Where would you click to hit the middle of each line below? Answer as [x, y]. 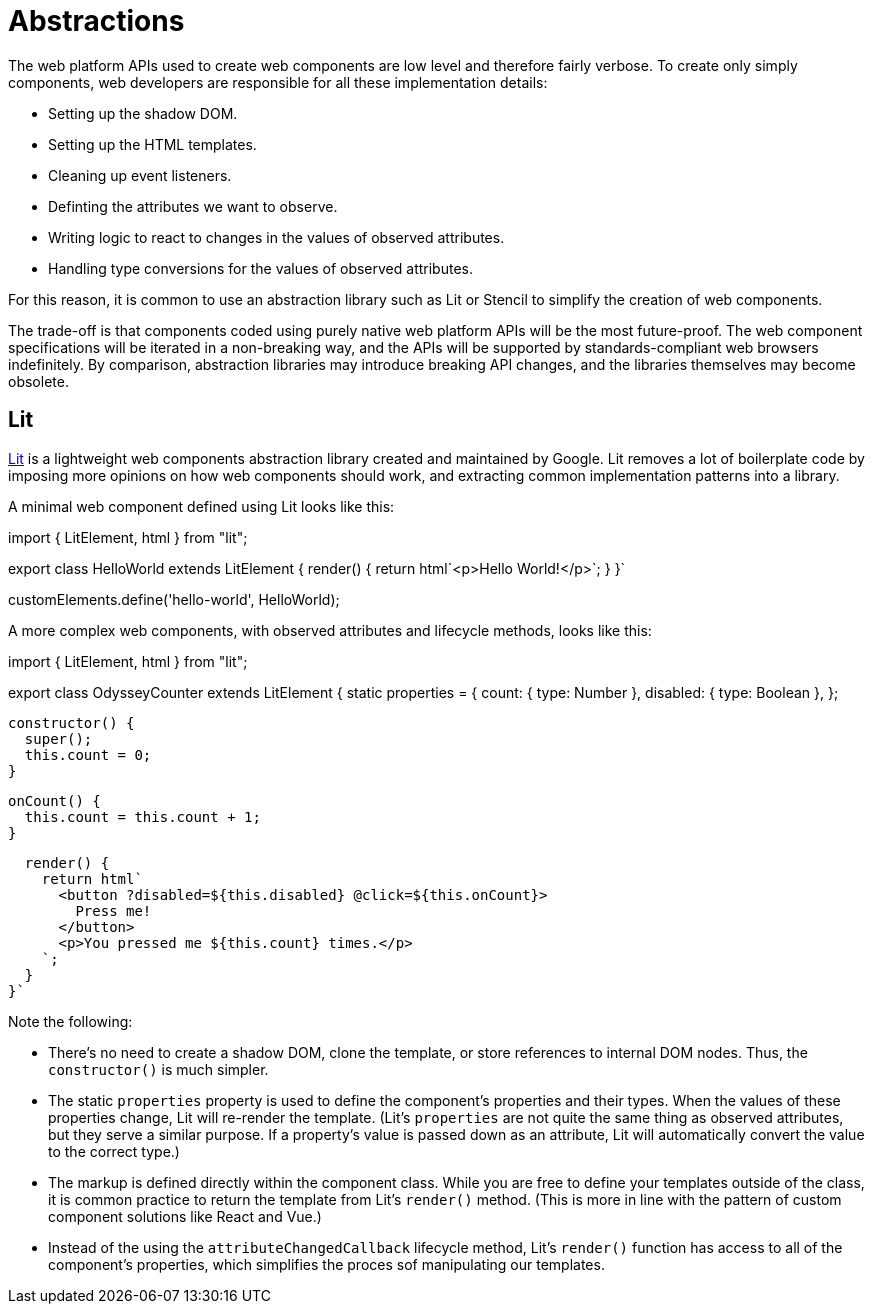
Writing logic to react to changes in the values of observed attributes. [276, 237]
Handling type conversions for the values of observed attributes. [260, 268]
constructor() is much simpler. [158, 1069]
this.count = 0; [88, 754]
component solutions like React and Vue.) [185, 1216]
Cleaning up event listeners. [140, 175]
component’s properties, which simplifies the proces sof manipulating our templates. [326, 1264]
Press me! [113, 910]
